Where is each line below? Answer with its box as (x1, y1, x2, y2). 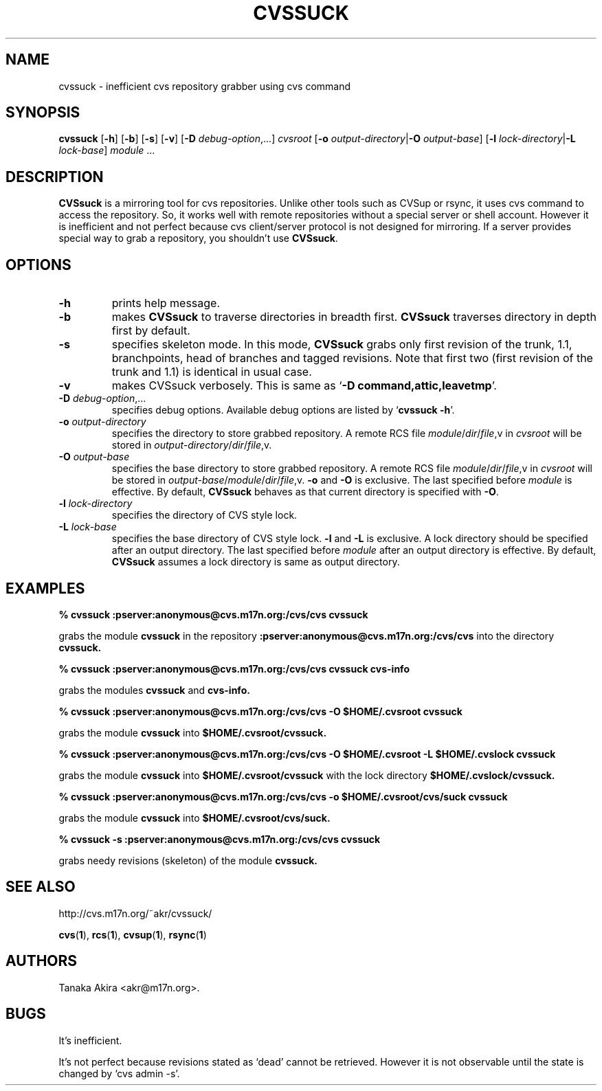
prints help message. (111, 296, 221, 311)
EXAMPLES (5, 579, 85, 597)
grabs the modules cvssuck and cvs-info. (58, 684, 250, 696)
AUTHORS (5, 952, 78, 970)
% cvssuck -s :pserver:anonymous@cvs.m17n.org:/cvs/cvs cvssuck (58, 833, 381, 845)
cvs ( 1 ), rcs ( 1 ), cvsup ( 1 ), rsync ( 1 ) (58, 928, 207, 941)
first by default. (111, 324, 190, 338)
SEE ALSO (5, 878, 76, 896)
